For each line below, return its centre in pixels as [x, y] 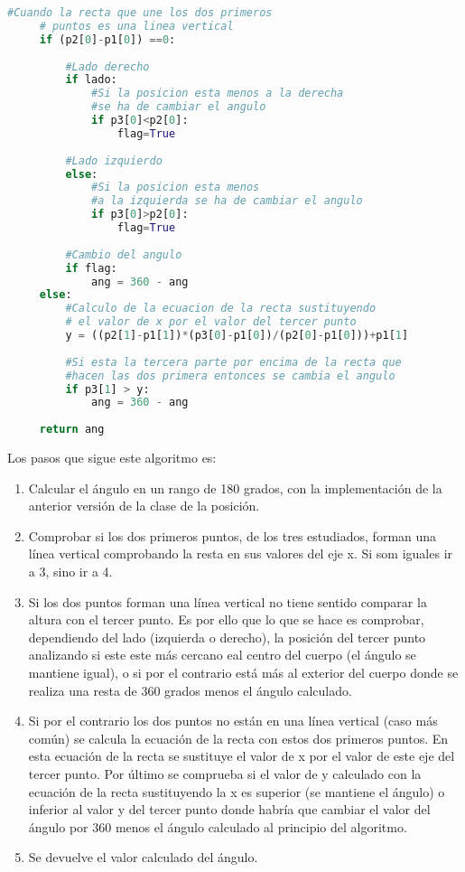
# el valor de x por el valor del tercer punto [211, 322]
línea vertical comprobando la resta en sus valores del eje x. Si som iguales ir [241, 553]
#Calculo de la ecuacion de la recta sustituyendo [221, 309]
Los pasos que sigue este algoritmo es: [112, 457]
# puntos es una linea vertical [136, 26]
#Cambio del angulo [124, 254]
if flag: [91, 268]
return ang [72, 430]
